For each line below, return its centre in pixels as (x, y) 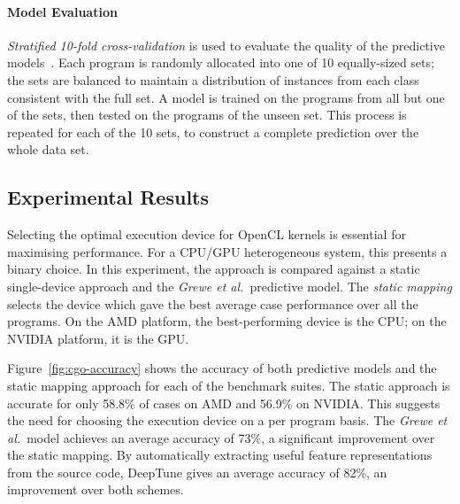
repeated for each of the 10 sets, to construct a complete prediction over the (213, 132)
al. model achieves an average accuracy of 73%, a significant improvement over (221, 437)
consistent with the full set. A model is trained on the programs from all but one (226, 97)
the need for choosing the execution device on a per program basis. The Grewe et (227, 420)
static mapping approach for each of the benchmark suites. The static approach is (229, 385)
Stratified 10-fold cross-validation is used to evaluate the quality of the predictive (226, 45)
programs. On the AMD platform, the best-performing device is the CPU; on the (227, 321)
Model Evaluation (62, 11)
